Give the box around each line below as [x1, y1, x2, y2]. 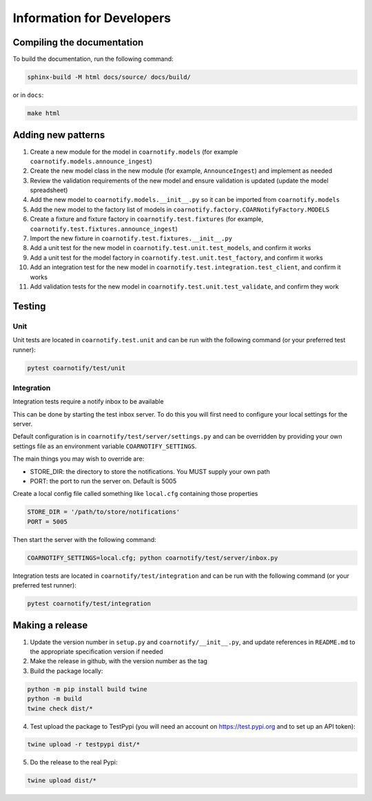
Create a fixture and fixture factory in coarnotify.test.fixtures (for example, [30, 215, 264, 223]
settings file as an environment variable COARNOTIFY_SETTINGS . [12, 441, 197, 450]
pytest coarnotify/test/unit [27, 364, 126, 372]
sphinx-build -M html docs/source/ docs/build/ [27, 73, 191, 81]
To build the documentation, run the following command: [12, 55, 174, 63]
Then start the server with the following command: [12, 535, 156, 543]
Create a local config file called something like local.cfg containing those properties [12, 490, 258, 498]
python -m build [27, 695, 83, 703]
